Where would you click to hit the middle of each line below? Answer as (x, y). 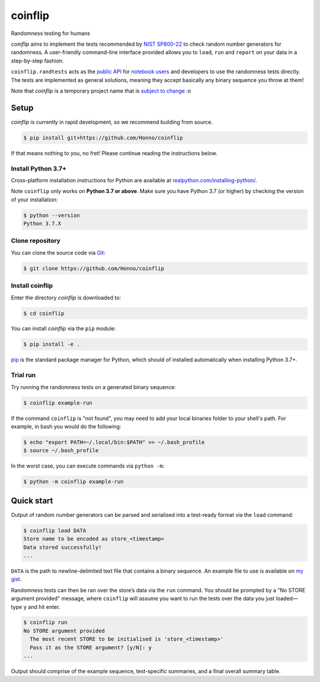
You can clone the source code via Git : (58, 252)
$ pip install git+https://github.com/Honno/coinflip (103, 138)
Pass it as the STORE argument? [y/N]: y (91, 647)
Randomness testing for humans (50, 33)
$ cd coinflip (44, 313)
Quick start (32, 501)
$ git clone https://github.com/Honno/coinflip (94, 268)
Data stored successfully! (63, 547)
